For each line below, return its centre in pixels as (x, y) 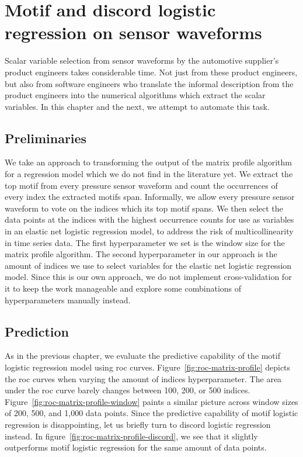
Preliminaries (46, 138)
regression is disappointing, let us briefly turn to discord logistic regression (138, 424)
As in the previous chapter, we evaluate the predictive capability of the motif (142, 356)
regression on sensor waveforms (133, 32)
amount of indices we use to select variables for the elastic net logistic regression (148, 265)
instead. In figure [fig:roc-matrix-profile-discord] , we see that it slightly (131, 436)
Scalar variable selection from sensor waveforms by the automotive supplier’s (142, 60)
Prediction (37, 331)
